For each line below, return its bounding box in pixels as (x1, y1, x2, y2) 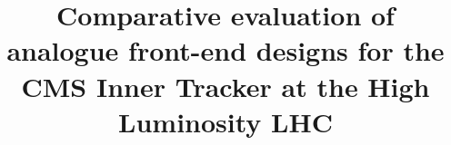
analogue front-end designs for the (6, 32, 445, 69)
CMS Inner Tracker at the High (21, 67, 430, 104)
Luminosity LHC (118, 102, 333, 140)
